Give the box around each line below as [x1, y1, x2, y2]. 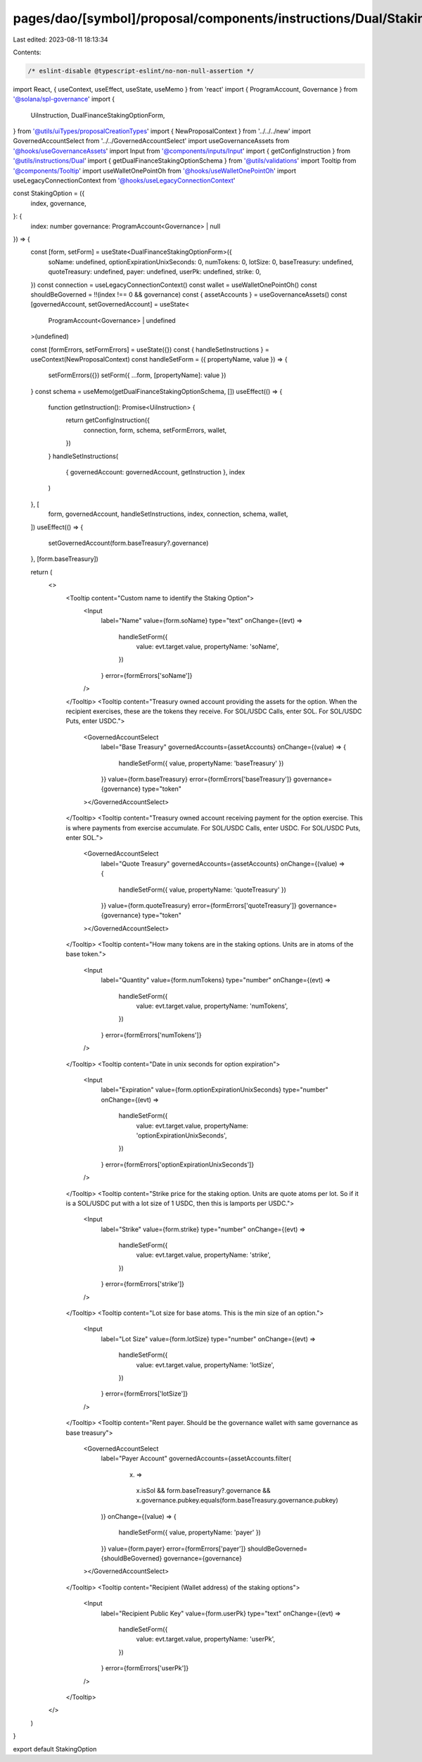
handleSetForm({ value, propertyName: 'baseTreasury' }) [118, 758, 284, 768]
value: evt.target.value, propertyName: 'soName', [136, 642, 279, 651]
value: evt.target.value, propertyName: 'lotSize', [136, 1360, 274, 1369]
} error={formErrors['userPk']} [101, 1664, 189, 1672]
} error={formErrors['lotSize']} [101, 1389, 188, 1398]
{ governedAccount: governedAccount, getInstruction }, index [65, 468, 245, 476]
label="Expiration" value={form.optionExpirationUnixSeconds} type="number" [101, 1085, 328, 1094]
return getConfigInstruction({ [65, 416, 151, 424]
